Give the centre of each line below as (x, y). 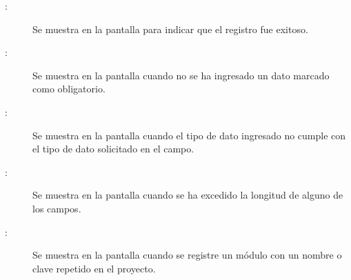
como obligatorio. (69, 89)
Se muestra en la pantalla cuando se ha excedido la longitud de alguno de (188, 195)
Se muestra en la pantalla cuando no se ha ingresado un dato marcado (181, 75)
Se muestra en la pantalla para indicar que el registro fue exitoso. (170, 29)
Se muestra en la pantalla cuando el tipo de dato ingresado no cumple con (189, 135)
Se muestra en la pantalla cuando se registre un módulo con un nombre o (187, 255)
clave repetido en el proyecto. (94, 268)
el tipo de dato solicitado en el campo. (113, 149)
